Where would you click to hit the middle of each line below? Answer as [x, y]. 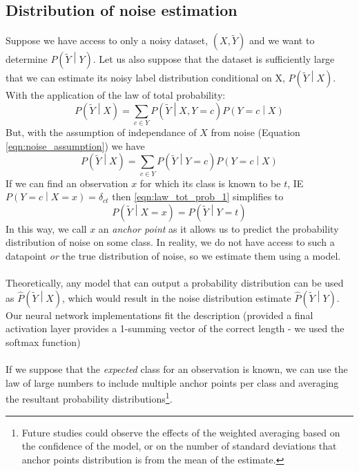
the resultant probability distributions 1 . [89, 398]
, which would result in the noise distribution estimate [177, 297]
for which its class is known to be [210, 183]
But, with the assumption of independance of [101, 132]
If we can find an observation [67, 183]
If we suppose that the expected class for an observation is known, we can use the [177, 369]
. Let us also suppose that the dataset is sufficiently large [214, 59]
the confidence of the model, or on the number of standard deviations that [179, 446]
